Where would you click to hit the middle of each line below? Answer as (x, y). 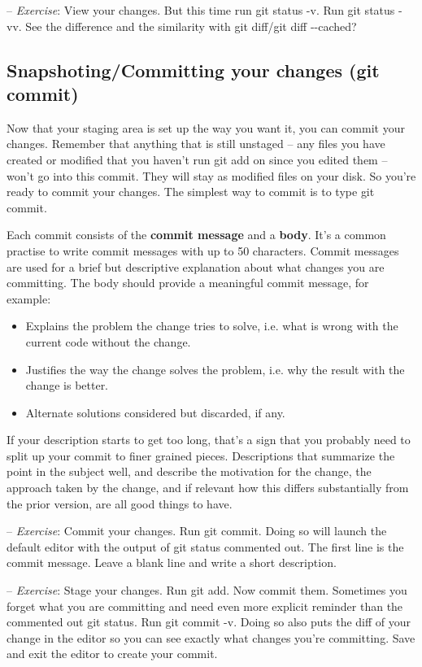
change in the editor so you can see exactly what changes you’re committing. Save (211, 637)
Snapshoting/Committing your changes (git (193, 70)
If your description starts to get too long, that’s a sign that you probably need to (209, 440)
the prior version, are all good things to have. (120, 503)
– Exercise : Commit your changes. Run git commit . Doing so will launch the (197, 531)
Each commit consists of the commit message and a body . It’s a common (196, 235)
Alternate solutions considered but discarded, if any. (155, 412)
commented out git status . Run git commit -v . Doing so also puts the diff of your (209, 622)
